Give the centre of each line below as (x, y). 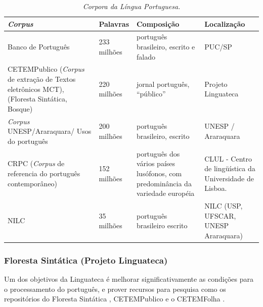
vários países (156, 163)
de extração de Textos (42, 79)
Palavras (114, 23)
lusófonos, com (159, 173)
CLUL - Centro (228, 158)
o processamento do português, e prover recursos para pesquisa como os (115, 289)
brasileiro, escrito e (166, 47)
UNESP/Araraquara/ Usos (50, 131)
